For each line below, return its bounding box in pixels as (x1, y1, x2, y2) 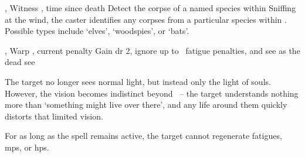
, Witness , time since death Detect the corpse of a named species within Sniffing (5, 2, 296, 13)
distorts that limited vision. (5, 110, 103, 122)
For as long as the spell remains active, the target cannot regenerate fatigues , (5, 129, 282, 142)
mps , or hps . (5, 141, 49, 153)
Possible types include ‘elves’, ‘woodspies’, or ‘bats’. (5, 25, 189, 37)
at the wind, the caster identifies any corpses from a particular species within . (5, 13, 287, 25)
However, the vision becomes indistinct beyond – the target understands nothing (5, 87, 299, 99)
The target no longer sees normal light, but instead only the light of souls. (5, 75, 271, 87)
